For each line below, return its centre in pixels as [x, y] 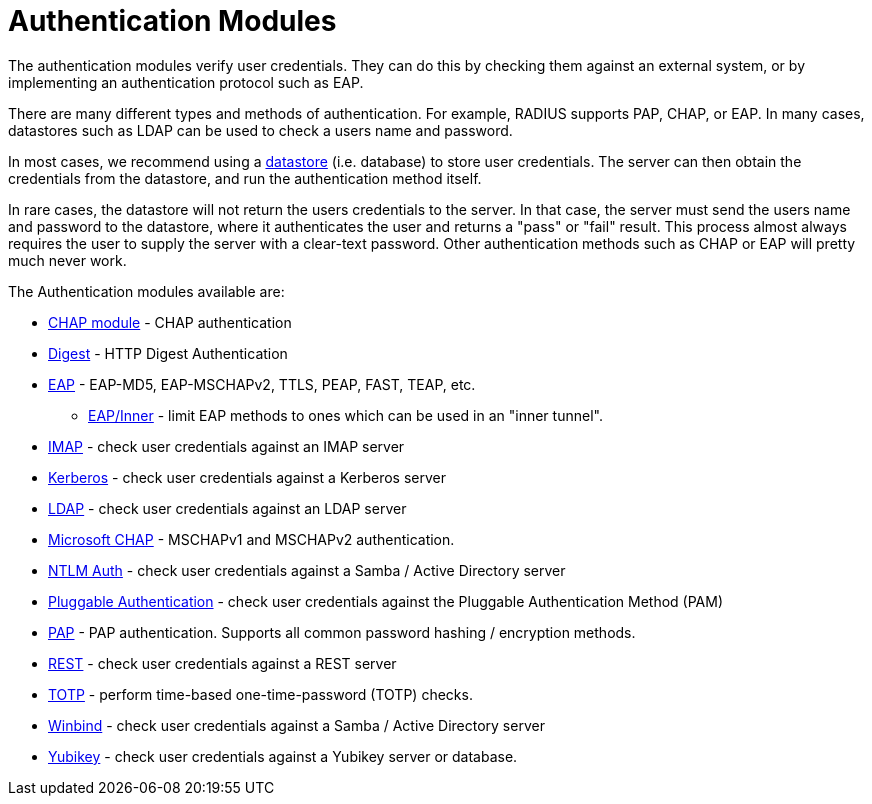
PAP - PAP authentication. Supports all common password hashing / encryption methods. [342, 632]
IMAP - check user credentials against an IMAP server [226, 446]
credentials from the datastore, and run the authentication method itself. [245, 178]
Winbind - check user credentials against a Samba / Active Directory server [296, 725]
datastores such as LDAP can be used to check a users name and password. [260, 130]
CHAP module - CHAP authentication [170, 322]
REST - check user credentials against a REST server [222, 663]
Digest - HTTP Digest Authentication [168, 353]
